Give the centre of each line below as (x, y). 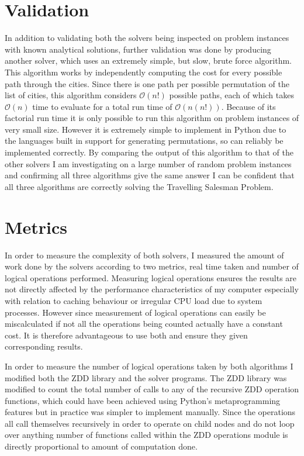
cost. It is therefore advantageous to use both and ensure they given (126, 335)
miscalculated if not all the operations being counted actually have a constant (144, 324)
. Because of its (248, 106)
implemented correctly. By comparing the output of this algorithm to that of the (149, 152)
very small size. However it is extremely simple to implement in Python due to (146, 129)
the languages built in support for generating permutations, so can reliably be (144, 141)
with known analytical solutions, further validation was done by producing (138, 49)
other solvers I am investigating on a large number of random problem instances (148, 163)
